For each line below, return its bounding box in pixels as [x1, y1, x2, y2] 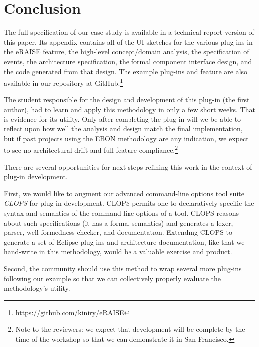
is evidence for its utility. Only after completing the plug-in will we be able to [4, 114, 241, 124]
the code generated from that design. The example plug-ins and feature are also [4, 66, 248, 76]
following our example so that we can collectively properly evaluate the [4, 273, 221, 283]
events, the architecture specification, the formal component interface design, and [4, 56, 252, 66]
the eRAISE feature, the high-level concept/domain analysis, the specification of [4, 46, 249, 57]
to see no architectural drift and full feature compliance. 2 [4, 143, 178, 155]
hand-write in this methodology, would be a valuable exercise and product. [4, 246, 232, 257]
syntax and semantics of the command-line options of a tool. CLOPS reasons [4, 207, 239, 218]
